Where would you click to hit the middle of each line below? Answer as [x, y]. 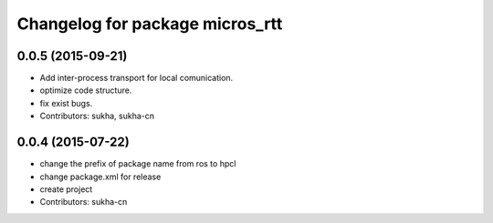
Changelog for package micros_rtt [150, 24]
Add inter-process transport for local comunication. [136, 78]
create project [66, 189]
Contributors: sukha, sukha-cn [97, 116]
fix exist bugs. [66, 103]
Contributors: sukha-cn [84, 202]
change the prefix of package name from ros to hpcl [138, 164]
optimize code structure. [86, 90]
